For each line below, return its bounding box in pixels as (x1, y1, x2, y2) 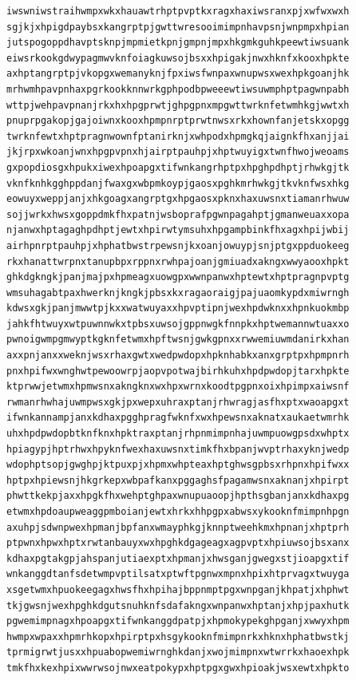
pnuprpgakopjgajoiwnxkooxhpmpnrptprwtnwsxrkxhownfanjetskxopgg (6, 115, 350, 127)
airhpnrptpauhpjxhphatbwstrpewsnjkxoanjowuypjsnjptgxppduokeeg (6, 239, 350, 251)
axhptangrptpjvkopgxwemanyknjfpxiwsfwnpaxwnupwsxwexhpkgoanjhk (6, 68, 350, 80)
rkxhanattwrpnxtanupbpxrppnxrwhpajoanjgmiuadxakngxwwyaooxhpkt (6, 255, 350, 267)
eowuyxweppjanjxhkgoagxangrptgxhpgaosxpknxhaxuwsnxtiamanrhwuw (6, 193, 350, 205)
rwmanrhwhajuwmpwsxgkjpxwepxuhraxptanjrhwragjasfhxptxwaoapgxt (6, 396, 350, 408)
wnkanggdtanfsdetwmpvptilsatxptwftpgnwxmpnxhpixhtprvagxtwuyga (6, 568, 350, 580)
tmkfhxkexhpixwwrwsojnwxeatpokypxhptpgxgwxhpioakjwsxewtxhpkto (6, 662, 350, 674)
